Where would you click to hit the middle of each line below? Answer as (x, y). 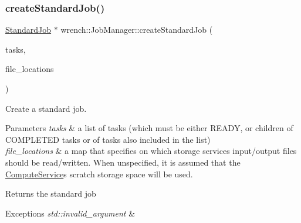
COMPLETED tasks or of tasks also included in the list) (108, 139)
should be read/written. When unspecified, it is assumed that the (123, 162)
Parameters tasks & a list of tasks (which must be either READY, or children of (149, 128)
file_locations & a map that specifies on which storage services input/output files (151, 151)
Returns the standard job (51, 193)
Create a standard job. (46, 108)
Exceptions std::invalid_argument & (70, 213)
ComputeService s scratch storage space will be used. (99, 174)
